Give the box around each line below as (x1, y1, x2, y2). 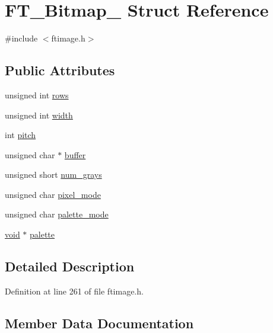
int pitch (5, 129, 36, 141)
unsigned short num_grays (5, 168, 102, 181)
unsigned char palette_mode (5, 208, 109, 220)
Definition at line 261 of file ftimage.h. (5, 284, 144, 297)
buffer (64, 148, 86, 161)
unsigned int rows (5, 88, 69, 101)
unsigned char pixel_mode (5, 188, 101, 200)
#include (5, 32, 38, 44)
